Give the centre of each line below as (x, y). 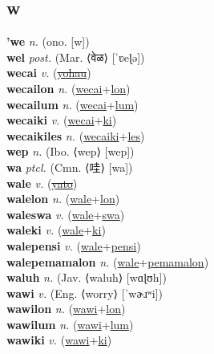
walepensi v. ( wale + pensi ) (74, 245)
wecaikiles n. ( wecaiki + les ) (76, 135)
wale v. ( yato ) (42, 183)
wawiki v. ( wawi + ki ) (59, 340)
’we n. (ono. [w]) (48, 41)
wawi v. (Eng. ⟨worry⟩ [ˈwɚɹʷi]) (85, 293)
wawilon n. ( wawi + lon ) (66, 309)
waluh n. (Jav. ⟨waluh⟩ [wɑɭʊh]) (87, 277)
